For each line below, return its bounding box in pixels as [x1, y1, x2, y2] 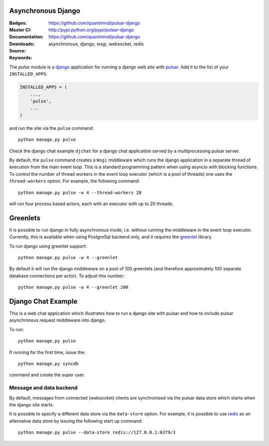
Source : [9, 48, 26, 54]
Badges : [9, 20, 27, 26]
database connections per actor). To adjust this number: [9, 273, 125, 279]
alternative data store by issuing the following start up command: [9, 418, 143, 424]
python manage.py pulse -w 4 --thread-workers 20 [18, 190, 142, 195]
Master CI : [9, 26, 32, 32]
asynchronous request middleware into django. [9, 317, 106, 323]
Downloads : [9, 40, 35, 47]
